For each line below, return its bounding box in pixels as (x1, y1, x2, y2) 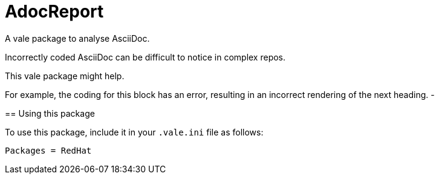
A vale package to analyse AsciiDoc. (5, 33, 150, 44)
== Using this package (5, 108, 95, 119)
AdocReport (5, 1, 104, 22)
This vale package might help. (5, 70, 125, 81)
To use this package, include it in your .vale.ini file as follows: (5, 126, 264, 137)
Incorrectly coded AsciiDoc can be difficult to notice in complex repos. (5, 51, 286, 62)
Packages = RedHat (5, 145, 92, 155)
